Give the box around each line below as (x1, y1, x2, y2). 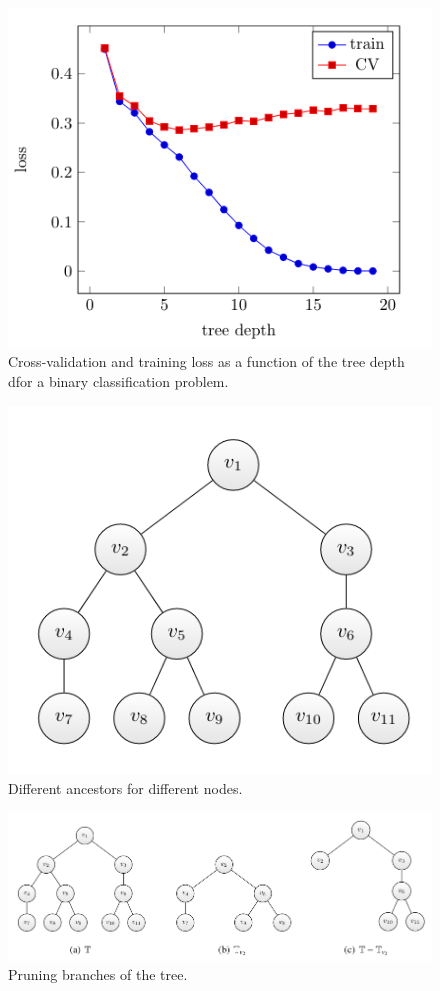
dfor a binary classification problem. (8, 370, 229, 391)
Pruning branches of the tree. (8, 964, 188, 985)
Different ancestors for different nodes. (8, 778, 243, 799)
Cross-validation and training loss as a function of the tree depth (8, 351, 405, 372)
